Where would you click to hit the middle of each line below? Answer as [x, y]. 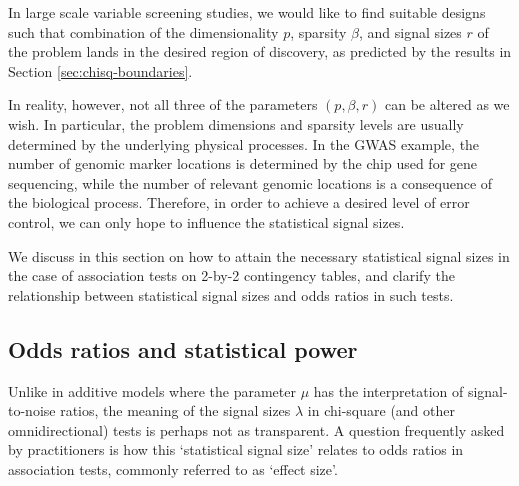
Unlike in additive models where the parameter [152, 390]
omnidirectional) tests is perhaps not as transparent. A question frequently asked [256, 429]
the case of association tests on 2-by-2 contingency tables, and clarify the [231, 275]
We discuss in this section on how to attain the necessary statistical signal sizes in [259, 255]
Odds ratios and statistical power [183, 348]
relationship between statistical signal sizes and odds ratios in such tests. [231, 294]
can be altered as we [447, 104]
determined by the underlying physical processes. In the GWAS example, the [244, 143]
